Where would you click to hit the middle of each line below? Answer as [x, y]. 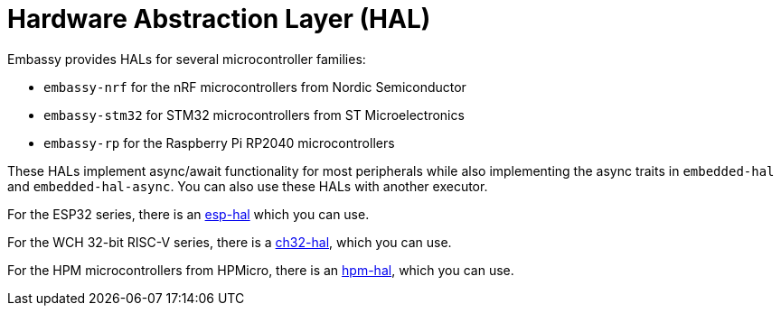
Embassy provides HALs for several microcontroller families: [187, 59]
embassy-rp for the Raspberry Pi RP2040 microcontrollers [219, 143]
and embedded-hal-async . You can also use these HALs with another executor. [248, 186]
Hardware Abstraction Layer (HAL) [219, 19]
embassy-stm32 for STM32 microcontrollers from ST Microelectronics [254, 115]
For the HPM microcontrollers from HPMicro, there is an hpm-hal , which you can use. [261, 270]
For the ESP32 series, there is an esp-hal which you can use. [188, 214]
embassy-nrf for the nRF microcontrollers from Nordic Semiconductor [255, 87]
